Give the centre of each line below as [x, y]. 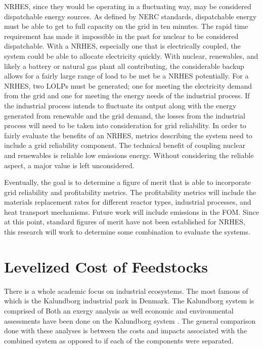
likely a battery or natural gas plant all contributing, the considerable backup [124, 66]
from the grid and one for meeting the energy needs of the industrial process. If [127, 95]
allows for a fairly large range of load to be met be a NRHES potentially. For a [126, 76]
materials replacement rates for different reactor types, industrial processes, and [128, 202]
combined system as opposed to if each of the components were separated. [119, 340]
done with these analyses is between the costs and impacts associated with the [126, 331]
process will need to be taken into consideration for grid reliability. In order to [125, 125]
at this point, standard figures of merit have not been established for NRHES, [125, 222]
